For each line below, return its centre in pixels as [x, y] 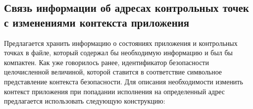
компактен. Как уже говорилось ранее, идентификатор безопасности [106, 62]
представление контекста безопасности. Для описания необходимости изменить [124, 81]
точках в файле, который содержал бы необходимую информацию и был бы [119, 53]
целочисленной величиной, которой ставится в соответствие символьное [113, 72]
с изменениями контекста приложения [97, 22]
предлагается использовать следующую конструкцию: [85, 101]
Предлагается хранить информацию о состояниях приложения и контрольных [121, 43]
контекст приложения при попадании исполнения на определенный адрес [114, 91]
